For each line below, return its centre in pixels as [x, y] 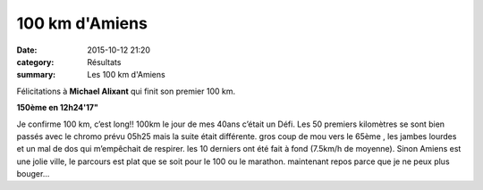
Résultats [104, 62]
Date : [27, 50]
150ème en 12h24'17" [57, 108]
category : [35, 62]
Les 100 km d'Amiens [126, 75]
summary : [36, 75]
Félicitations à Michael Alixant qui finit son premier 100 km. [126, 91]
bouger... [33, 174]
